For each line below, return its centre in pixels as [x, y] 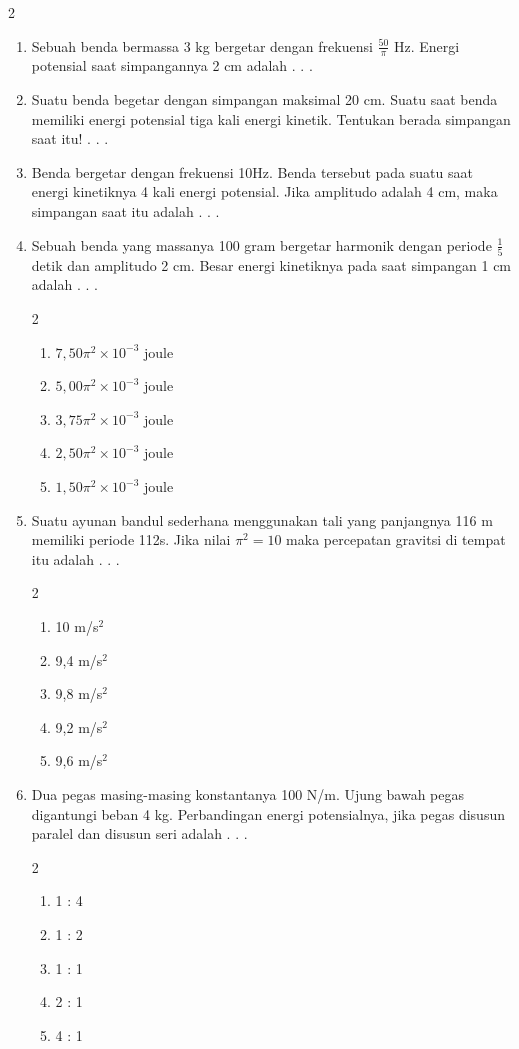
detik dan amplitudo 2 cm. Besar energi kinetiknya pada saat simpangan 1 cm [271, 264]
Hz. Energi [427, 45]
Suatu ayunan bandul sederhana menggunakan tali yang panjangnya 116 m [262, 519]
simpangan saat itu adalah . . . [125, 210]
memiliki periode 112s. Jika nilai [131, 539]
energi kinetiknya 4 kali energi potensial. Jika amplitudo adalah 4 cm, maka [264, 191]
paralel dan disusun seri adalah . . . [139, 833]
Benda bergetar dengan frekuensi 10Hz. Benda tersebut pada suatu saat [252, 171]
